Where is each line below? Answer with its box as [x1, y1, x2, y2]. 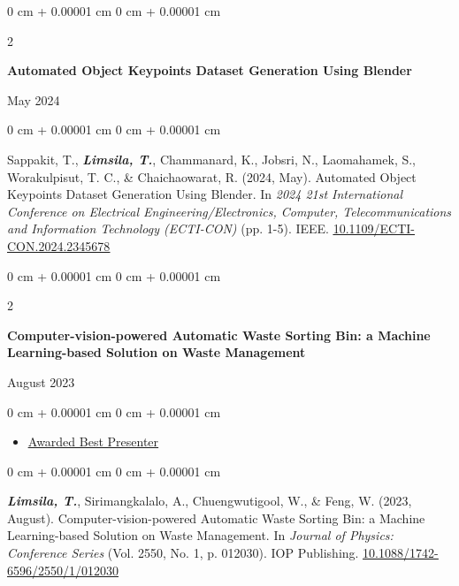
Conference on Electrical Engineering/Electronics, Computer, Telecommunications [7, 202, 452, 220]
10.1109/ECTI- [333, 219, 416, 238]
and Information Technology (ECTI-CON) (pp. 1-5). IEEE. [7, 219, 329, 238]
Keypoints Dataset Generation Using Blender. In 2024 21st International [7, 185, 403, 203]
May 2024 [7, 90, 60, 109]
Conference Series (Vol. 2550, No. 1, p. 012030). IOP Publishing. [7, 544, 359, 562]
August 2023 [7, 372, 75, 391]
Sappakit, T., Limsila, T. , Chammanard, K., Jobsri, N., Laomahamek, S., [7, 149, 417, 168]
